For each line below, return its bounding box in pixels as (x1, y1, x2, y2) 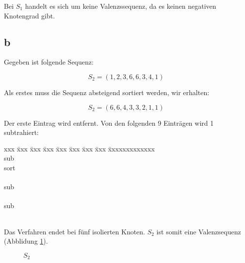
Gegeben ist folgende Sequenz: (4, 57, 94, 67)
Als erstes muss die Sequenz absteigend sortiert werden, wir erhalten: (4, 87, 210, 97)
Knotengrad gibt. (4, 10, 55, 20)
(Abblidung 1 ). (4, 236, 48, 246)
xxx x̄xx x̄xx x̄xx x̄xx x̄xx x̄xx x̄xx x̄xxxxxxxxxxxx (4, 143, 155, 153)
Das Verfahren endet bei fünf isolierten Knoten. (4, 226, 146, 236)
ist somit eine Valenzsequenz (156, 226, 241, 236)
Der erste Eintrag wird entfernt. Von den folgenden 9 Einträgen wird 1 (4, 117, 214, 128)
